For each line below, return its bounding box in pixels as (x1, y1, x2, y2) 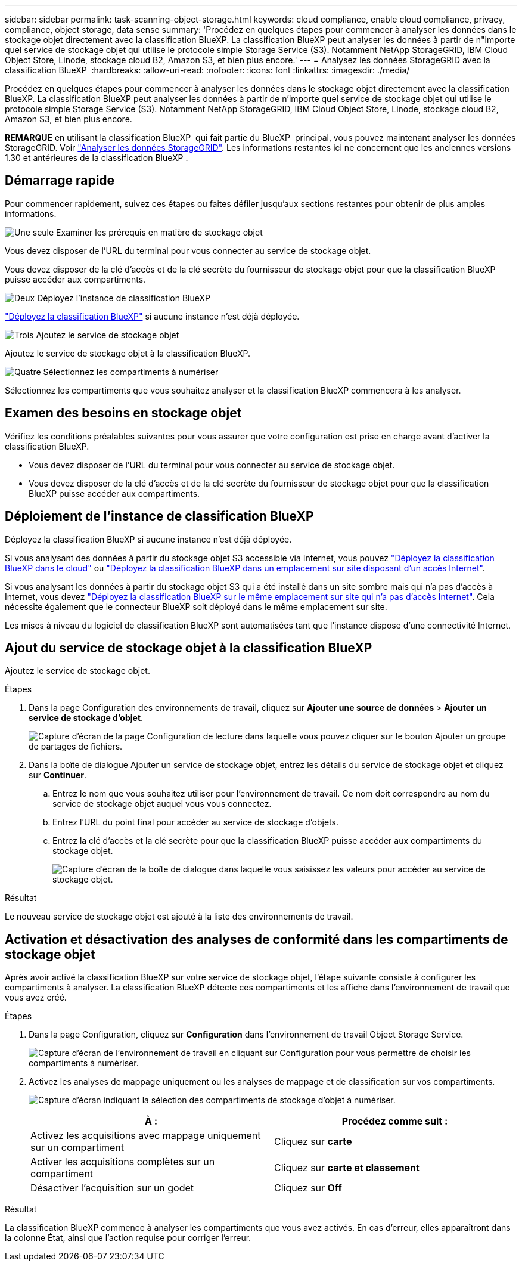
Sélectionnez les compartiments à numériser (43, 366, 219, 377)
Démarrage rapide (5, 173, 115, 188)
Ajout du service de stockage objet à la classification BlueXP (5, 640, 372, 655)
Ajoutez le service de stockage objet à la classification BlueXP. (5, 348, 251, 358)
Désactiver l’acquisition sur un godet (30, 1182, 194, 1194)
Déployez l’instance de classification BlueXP (37, 292, 210, 303)
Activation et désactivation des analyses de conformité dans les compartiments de (5, 931, 508, 947)
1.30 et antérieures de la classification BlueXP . (5, 153, 188, 163)
